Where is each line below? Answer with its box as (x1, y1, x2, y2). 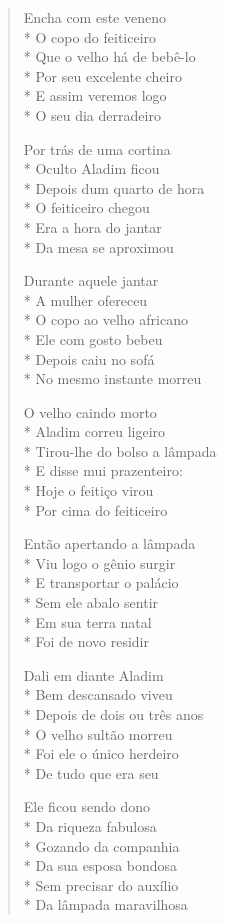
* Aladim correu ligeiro (23, 421, 166, 442)
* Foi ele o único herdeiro (23, 743, 179, 764)
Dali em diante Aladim (23, 664, 164, 685)
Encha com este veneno (23, 7, 166, 27)
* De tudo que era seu (23, 762, 159, 783)
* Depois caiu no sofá (23, 348, 155, 369)
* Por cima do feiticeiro (23, 499, 168, 520)
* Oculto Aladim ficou (23, 158, 160, 179)
